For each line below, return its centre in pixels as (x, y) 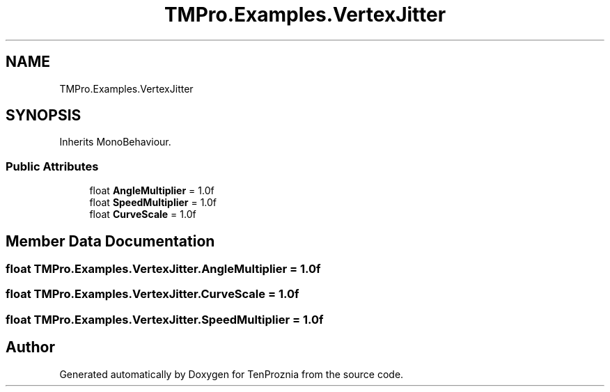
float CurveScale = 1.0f (143, 214)
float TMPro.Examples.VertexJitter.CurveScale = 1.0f (152, 294)
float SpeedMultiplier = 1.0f (153, 203)
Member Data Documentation (110, 241)
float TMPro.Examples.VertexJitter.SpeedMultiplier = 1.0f (165, 319)
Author (30, 347)
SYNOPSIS (44, 116)
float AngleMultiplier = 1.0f (152, 191)
